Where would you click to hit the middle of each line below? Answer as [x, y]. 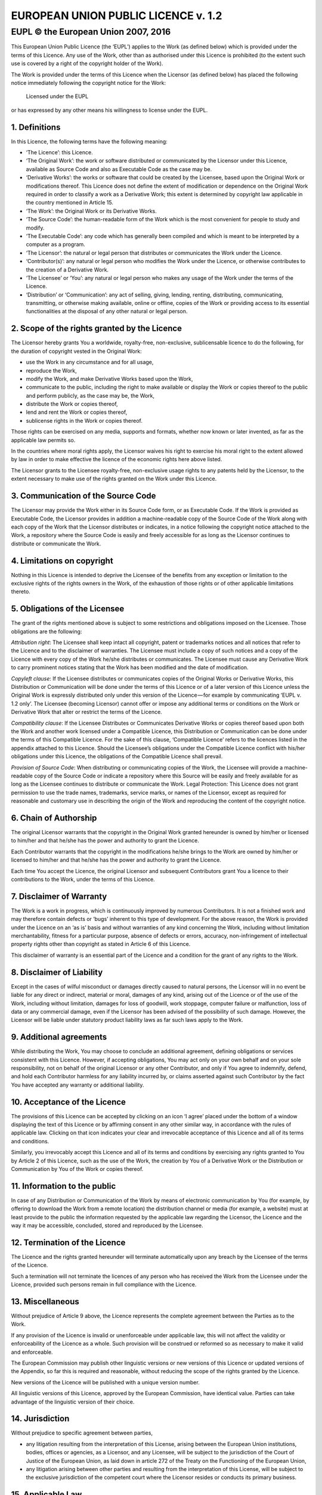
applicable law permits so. [43, 440]
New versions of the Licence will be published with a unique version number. [105, 1382]
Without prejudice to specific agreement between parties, [82, 1433]
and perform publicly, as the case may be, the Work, [90, 395]
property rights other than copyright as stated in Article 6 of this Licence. [101, 944]
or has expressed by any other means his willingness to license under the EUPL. [109, 110]
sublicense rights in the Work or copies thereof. [84, 420]
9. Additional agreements [59, 1037]
